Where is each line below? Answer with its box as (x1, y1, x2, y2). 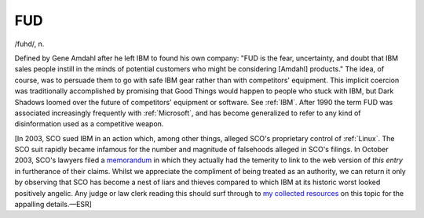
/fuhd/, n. (14, 39, 45, 49)
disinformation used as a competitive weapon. (14, 119, 164, 129)
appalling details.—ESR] (14, 200, 92, 209)
